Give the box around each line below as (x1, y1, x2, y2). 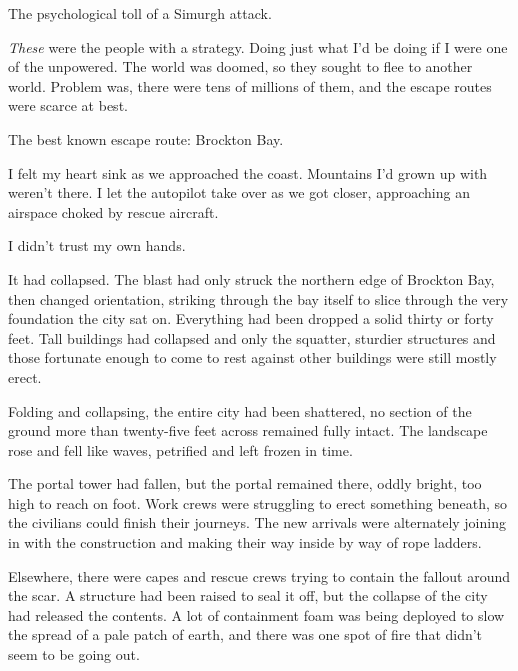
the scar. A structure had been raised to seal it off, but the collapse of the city (8, 585, 488, 606)
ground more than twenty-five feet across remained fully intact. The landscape (8, 420, 488, 441)
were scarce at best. (8, 95, 128, 116)
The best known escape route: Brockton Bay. (8, 128, 284, 149)
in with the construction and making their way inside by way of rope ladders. (8, 532, 482, 553)
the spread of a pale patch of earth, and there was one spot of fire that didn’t (8, 624, 483, 645)
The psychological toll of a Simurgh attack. (8, 3, 272, 23)
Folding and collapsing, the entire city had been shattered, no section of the (8, 400, 472, 421)
